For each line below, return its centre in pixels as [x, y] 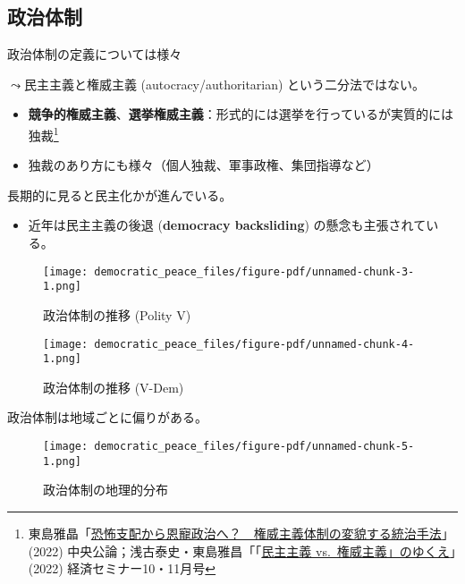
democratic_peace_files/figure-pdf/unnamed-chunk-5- [254, 447]
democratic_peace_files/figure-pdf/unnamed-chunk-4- [254, 344]
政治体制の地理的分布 [106, 490]
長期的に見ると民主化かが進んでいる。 [120, 195]
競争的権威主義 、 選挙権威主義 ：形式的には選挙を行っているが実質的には [241, 114]
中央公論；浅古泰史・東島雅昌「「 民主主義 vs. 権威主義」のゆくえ [258, 550]
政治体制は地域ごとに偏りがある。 [107, 417]
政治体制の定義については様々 [95, 54]
